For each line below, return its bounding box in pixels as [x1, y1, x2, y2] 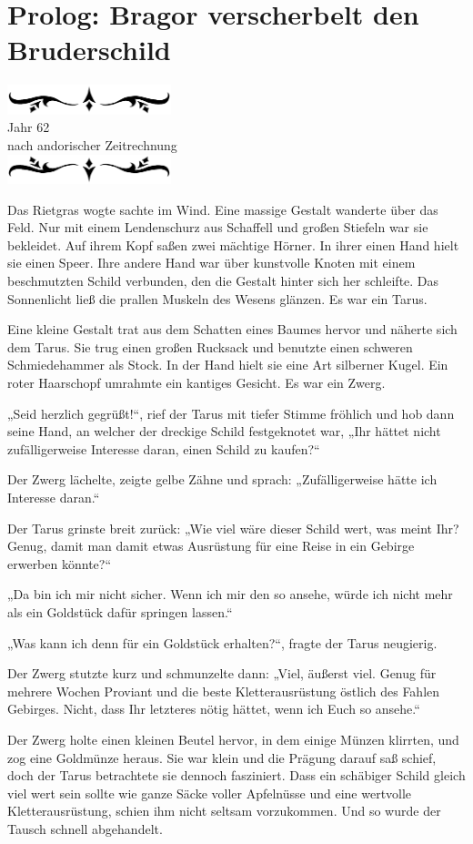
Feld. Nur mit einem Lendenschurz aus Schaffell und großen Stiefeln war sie [7, 218, 428, 237]
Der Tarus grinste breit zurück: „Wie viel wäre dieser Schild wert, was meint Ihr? [7, 518, 459, 537]
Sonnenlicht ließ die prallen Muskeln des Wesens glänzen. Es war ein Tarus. [7, 289, 428, 308]
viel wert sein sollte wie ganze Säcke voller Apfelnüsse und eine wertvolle [7, 783, 412, 802]
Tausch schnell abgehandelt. [7, 819, 163, 838]
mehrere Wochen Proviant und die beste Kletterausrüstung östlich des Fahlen [7, 681, 440, 700]
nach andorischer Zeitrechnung [7, 136, 177, 154]
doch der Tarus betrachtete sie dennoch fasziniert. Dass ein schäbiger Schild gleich [7, 766, 466, 785]
